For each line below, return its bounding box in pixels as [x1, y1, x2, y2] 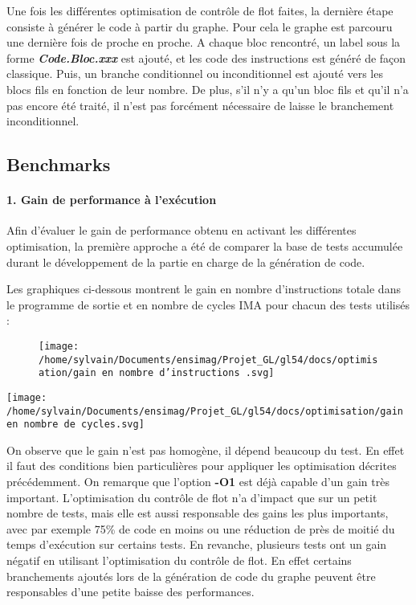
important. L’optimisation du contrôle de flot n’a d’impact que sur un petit [6, 488, 377, 505]
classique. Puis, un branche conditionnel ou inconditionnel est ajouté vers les [6, 65, 383, 82]
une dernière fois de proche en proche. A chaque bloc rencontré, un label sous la [6, 34, 401, 51]
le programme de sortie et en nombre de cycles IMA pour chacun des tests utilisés [6, 296, 410, 313]
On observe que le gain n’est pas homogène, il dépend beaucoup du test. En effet [6, 441, 405, 458]
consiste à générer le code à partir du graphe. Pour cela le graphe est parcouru [6, 18, 393, 35]
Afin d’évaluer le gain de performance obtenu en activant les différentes [6, 222, 357, 239]
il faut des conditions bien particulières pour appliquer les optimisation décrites [6, 457, 397, 474]
